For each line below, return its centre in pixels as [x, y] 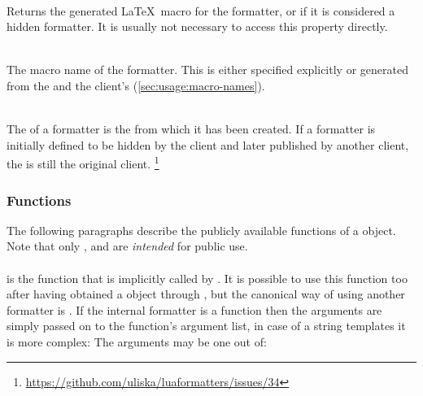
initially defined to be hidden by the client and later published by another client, [208, 144]
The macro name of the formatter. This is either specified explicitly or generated [207, 70]
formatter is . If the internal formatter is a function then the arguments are [194, 309]
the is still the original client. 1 [83, 162]
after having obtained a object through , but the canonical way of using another [206, 294]
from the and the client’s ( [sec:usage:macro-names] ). [136, 85]
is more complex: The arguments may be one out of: [137, 341]
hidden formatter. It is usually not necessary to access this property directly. [197, 26]
